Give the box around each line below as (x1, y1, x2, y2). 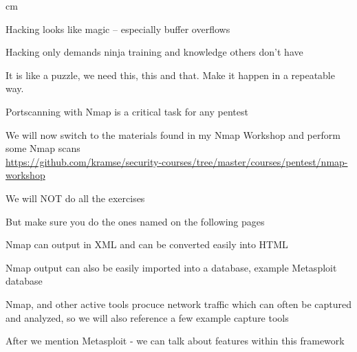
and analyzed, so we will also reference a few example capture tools (6, 310, 289, 324)
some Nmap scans (6, 141, 80, 155)
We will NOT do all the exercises (6, 190, 145, 205)
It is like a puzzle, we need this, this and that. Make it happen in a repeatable (6, 67, 335, 82)
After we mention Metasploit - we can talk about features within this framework (6, 333, 345, 348)
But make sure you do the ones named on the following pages (6, 214, 265, 228)
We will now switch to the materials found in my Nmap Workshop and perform (6, 127, 340, 142)
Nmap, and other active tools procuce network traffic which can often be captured (6, 296, 352, 311)
